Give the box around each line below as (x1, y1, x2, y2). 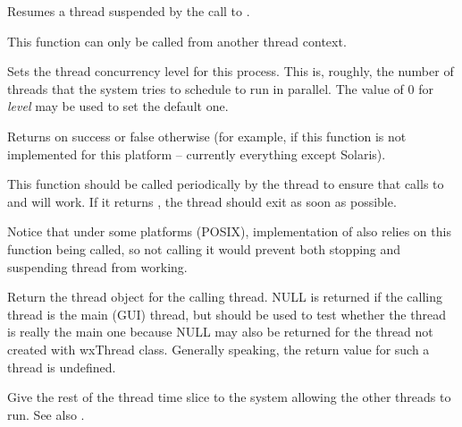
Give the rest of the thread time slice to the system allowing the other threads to (7, 388, 451, 406)
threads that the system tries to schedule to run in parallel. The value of (7, 79, 404, 98)
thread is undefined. (7, 357, 116, 376)
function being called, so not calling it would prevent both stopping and (7, 239, 401, 258)
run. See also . (7, 405, 85, 423)
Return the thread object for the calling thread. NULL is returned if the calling (7, 287, 443, 306)
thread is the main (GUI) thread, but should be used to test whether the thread (7, 304, 446, 323)
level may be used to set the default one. (7, 97, 229, 115)
